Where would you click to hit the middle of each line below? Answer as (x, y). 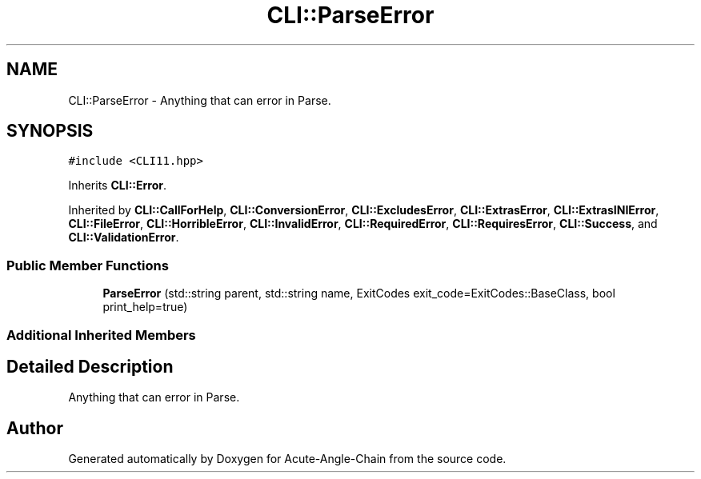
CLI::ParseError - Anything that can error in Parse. (200, 100)
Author (35, 428)
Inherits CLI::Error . (117, 186)
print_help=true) (145, 307)
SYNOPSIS (50, 131)
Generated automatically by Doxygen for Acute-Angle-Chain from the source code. (287, 459)
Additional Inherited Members (101, 335)
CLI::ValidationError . (124, 238)
